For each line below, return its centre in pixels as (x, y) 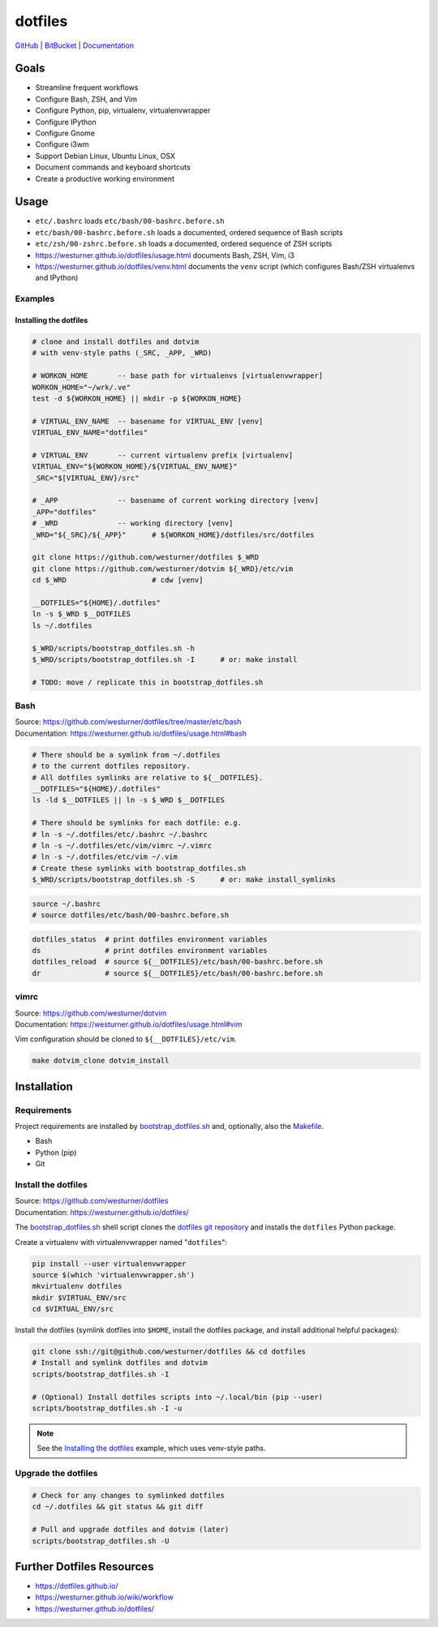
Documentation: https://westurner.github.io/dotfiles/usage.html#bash (131, 733)
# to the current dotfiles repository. (111, 766)
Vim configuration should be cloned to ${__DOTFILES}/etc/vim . (126, 1039)
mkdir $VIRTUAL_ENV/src (79, 1297)
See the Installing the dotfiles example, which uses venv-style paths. (152, 1449)
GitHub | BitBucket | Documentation (75, 45)
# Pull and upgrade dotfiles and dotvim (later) (131, 1530)
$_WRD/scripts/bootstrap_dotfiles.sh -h (113, 648)
